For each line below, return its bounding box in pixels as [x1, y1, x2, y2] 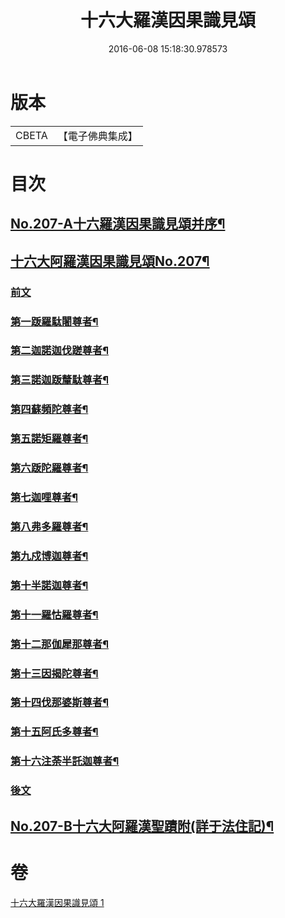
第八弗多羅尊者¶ [10, 519, 89, 533]
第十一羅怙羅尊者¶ [10, 607, 99, 621]
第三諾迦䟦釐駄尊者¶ [10, 373, 110, 387]
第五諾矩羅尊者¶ [10, 432, 89, 446]
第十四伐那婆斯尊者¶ [10, 696, 110, 710]
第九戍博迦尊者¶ [10, 549, 89, 563]
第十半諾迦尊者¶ [10, 578, 89, 592]
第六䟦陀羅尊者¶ [10, 461, 89, 475]
